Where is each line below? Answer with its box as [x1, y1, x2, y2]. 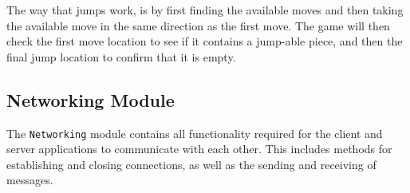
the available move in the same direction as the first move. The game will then [6, 17, 390, 33]
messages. [6, 171, 53, 188]
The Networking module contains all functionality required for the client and [6, 124, 383, 141]
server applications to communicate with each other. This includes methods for [6, 140, 392, 157]
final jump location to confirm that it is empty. [6, 48, 236, 65]
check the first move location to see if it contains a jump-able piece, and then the [6, 33, 403, 49]
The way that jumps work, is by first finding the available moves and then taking [6, 2, 404, 18]
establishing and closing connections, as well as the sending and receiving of [6, 156, 376, 172]
